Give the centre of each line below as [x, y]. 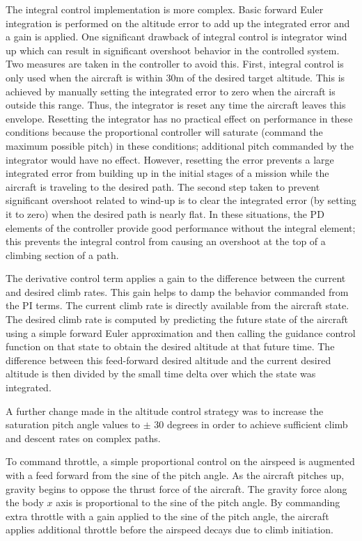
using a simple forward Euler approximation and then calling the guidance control [181, 332]
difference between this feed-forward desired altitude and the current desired [168, 360]
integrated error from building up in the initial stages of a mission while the [167, 173]
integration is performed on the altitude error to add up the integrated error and [178, 23]
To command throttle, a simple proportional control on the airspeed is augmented [180, 461]
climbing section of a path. [62, 254]
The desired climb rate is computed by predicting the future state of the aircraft [177, 319]
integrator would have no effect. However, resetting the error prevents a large [170, 159]
